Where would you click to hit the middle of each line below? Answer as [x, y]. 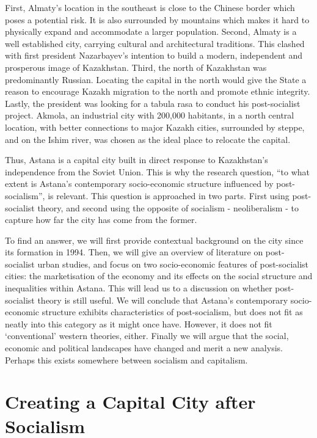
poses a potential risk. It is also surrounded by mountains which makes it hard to [157, 19]
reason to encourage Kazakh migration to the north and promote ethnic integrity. [158, 91]
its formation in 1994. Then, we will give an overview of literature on [134, 252]
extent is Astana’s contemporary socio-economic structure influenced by [139, 184]
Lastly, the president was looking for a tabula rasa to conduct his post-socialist [153, 103]
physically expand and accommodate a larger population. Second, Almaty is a [151, 31]
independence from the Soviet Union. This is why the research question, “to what [157, 171]
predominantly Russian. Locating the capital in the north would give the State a [156, 79]
